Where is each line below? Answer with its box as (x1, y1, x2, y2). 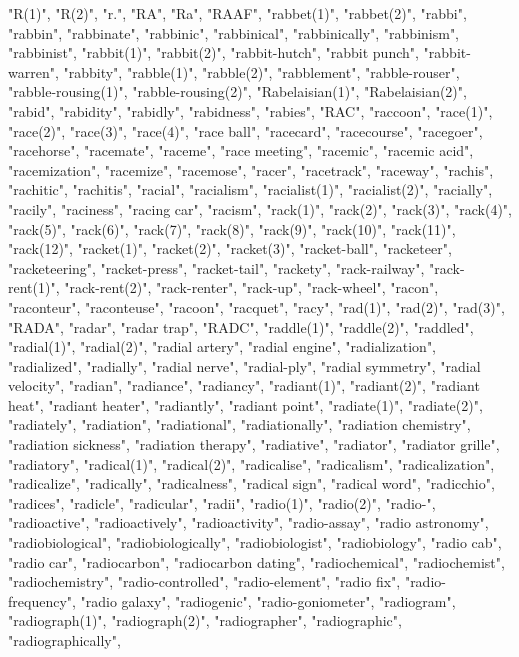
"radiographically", (8, 630, 121, 650)
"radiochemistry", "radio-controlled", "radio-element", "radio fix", (8, 571, 401, 592)
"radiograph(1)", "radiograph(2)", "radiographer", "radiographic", (8, 610, 402, 631)
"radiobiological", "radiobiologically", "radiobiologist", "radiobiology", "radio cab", (8, 532, 502, 553)
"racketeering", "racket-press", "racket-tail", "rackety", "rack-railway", (8, 257, 425, 278)
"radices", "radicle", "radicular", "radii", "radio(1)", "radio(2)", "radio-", (8, 492, 436, 513)
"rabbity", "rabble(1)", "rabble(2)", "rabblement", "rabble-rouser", (63, 61, 460, 82)
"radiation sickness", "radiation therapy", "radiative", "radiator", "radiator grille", (8, 434, 500, 455)
